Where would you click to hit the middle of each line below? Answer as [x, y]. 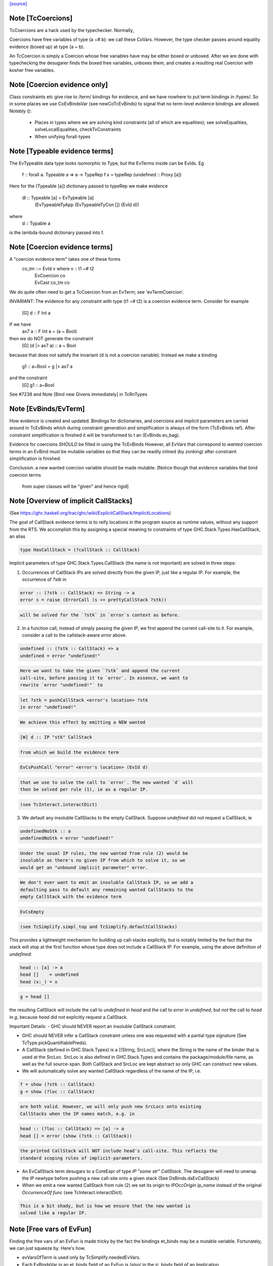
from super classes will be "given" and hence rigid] [75, 487]
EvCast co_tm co [52, 283]
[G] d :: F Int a [36, 313]
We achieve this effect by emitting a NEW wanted [83, 722]
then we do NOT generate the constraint [51, 338]
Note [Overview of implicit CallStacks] [71, 501]
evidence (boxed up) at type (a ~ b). [47, 47]
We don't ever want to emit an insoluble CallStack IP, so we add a [107, 883]
